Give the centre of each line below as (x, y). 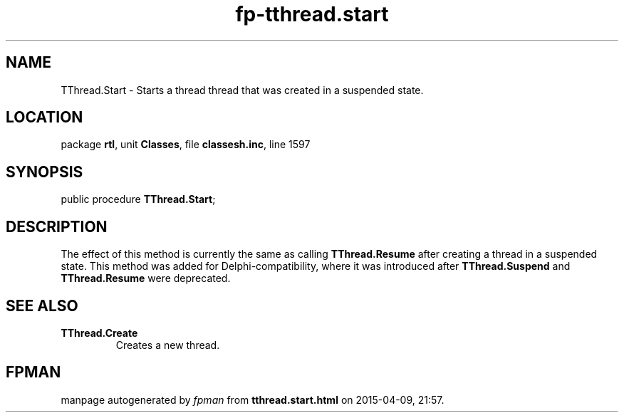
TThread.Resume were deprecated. (146, 278)
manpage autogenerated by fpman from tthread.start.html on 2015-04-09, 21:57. (253, 399)
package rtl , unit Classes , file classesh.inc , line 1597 (186, 145)
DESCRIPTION (57, 226)
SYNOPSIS (45, 172)
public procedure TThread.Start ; (138, 199)
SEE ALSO (42, 305)
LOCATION (45, 117)
